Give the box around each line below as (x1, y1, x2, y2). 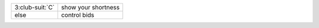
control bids (61, 11, 95, 19)
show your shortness (61, 3, 120, 11)
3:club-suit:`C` (14, 3, 55, 11)
